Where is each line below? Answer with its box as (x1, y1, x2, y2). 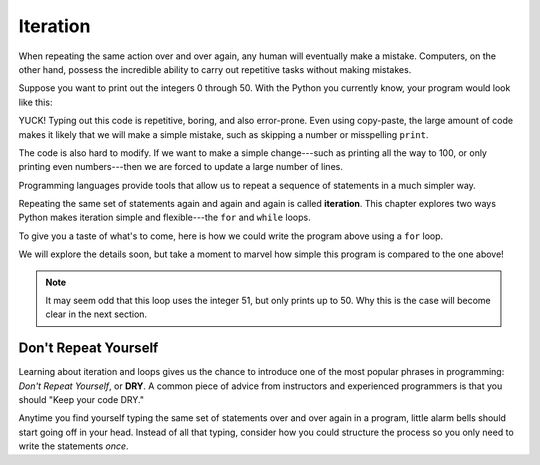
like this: (18, 96, 53, 108)
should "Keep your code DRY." (18, 394, 145, 406)
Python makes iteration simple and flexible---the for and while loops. (18, 211, 311, 224)
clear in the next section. (45, 308, 148, 320)
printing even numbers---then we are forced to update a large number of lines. (18, 161, 344, 173)
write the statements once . (18, 440, 129, 452)
